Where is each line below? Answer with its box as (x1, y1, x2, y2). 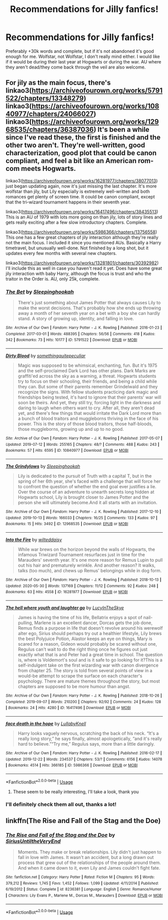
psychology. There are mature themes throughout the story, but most (17, 678, 160, 684)
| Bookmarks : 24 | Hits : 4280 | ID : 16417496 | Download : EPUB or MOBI (5, 706, 131, 711)
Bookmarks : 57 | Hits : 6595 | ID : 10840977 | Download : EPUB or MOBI (5, 448, 129, 453)
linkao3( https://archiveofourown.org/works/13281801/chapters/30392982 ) (5, 260, 159, 266)
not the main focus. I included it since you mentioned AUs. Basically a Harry (5, 239, 162, 245)
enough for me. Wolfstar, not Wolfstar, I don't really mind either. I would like (5, 53, 160, 59)
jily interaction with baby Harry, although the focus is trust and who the (5, 270, 152, 276)
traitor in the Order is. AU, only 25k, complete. (5, 276, 100, 282)
